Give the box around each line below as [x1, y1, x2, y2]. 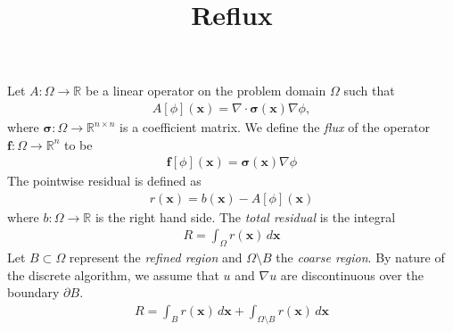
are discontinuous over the [280, 265, 424, 284]
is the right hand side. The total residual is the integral [95, 207, 396, 226]
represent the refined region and [69, 248, 243, 267]
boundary [7, 283, 60, 302]
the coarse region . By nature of [276, 248, 445, 267]
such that [343, 81, 395, 100]
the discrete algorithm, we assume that [7, 265, 219, 284]
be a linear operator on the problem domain [85, 81, 326, 100]
